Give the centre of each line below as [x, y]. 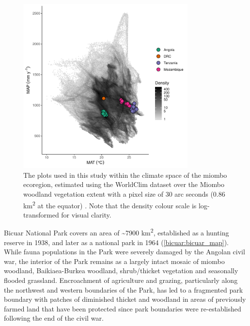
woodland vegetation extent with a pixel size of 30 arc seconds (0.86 [124, 194]
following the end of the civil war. [54, 318]
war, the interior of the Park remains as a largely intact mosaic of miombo [114, 261]
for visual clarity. [86, 214]
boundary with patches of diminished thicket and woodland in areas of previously [125, 299]
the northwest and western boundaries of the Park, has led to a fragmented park [124, 289]
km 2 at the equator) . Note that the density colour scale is [110, 204]
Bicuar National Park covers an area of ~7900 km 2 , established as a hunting [117, 232]
